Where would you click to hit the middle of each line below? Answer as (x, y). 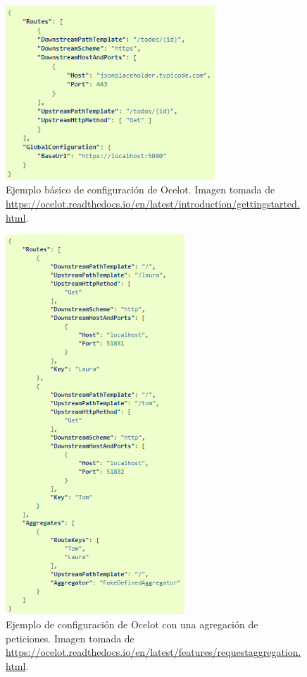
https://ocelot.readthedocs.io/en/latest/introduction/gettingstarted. (153, 203)
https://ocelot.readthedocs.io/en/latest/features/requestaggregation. (153, 652)
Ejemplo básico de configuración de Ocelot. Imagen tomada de (140, 190)
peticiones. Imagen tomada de (70, 638)
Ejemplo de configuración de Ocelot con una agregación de (132, 624)
